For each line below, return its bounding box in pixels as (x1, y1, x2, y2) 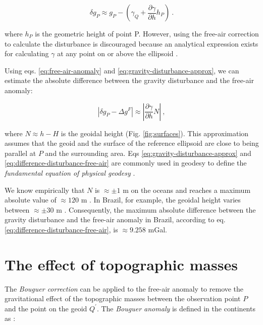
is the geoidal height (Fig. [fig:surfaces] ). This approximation (61, 128, 249, 138)
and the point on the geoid (5, 303, 87, 313)
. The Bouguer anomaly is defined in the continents (96, 303, 255, 313)
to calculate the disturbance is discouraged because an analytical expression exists (5, 38, 258, 49)
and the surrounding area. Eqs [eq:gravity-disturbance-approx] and (45, 147, 251, 158)
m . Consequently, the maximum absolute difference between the (56, 204, 256, 215)
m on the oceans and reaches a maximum (123, 184, 251, 195)
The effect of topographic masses (5, 254, 238, 274)
